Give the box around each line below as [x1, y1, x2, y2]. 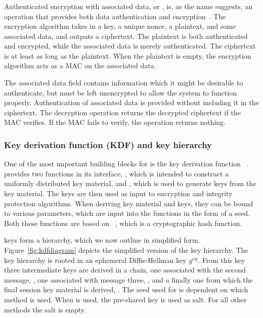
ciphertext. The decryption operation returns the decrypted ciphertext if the [4, 107, 241, 117]
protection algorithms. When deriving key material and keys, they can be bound [4, 198, 253, 208]
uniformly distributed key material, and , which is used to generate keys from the [4, 178, 256, 189]
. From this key [198, 254, 245, 265]
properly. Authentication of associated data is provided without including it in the [4, 97, 259, 108]
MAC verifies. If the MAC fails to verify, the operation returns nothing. [4, 117, 226, 127]
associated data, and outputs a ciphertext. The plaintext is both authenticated [4, 30, 248, 41]
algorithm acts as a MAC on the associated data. [4, 60, 156, 71]
